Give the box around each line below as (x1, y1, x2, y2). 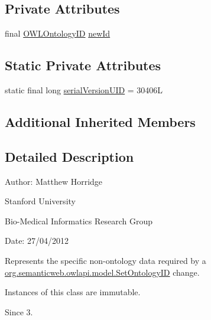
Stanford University (5, 195, 76, 207)
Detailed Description (5, 147, 134, 165)
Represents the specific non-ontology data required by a (5, 254, 206, 266)
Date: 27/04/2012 (5, 234, 69, 247)
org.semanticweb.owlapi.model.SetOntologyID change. (5, 266, 200, 278)
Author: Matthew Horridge (5, 175, 103, 187)
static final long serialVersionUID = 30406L (5, 84, 163, 96)
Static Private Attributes (5, 56, 161, 74)
